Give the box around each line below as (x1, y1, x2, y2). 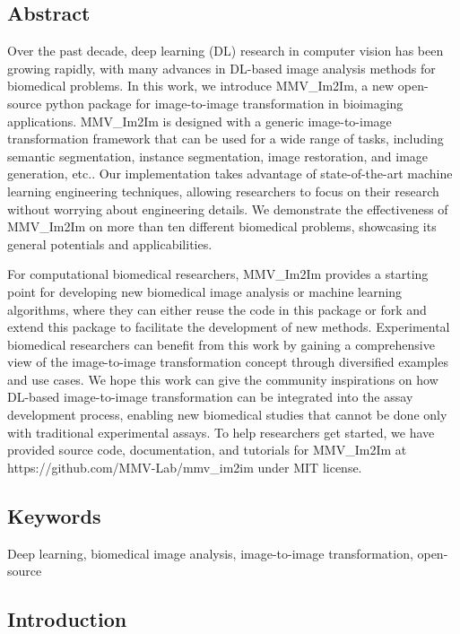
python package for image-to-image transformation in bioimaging (45, 93, 404, 112)
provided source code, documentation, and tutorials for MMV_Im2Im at (7, 440, 407, 459)
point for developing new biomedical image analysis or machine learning (7, 282, 403, 300)
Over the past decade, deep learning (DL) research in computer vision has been (7, 41, 444, 60)
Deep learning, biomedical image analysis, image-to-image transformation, (7, 543, 413, 562)
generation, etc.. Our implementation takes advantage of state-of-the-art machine (7, 164, 453, 183)
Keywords (7, 501, 101, 529)
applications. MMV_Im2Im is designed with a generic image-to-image (7, 111, 392, 130)
